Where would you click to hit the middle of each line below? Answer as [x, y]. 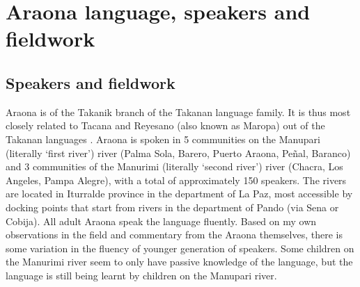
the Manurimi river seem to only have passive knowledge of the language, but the [179, 262]
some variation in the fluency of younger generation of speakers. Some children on [180, 248]
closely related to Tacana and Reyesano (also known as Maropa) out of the [165, 125]
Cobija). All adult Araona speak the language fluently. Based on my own [161, 221]
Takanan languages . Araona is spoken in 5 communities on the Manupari [163, 139]
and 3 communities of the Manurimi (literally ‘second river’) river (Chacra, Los [174, 166]
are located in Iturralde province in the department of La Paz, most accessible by [179, 194]
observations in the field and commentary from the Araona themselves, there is [174, 235]
